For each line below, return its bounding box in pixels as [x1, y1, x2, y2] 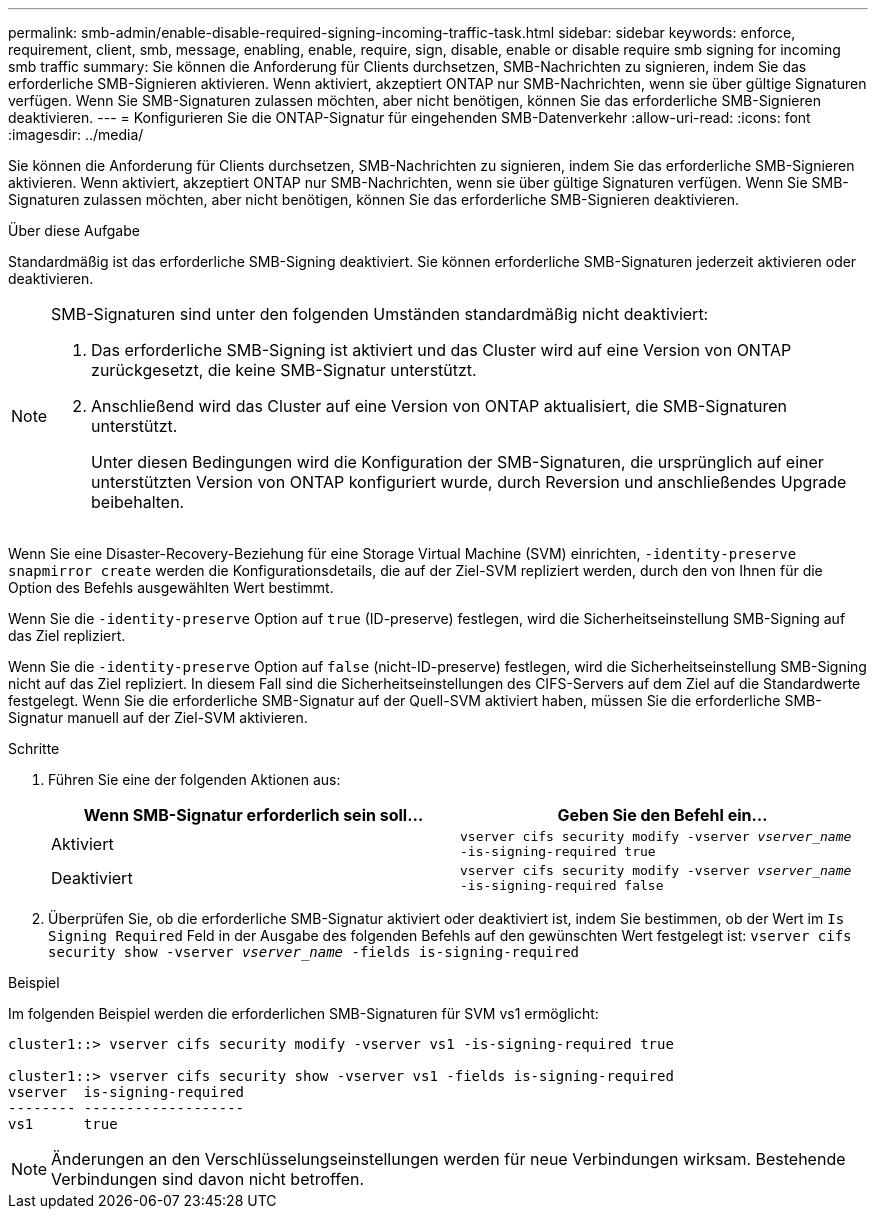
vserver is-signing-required [8, 1084, 245, 1100]
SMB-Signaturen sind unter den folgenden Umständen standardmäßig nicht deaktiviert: [51, 304, 709, 324]
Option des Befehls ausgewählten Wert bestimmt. [8, 579, 334, 596]
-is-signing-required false [460, 878, 664, 893]
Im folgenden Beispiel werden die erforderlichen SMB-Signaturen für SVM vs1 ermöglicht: [8, 1005, 599, 1022]
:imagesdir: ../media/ [8, 126, 144, 143]
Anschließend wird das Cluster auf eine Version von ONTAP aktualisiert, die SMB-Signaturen [91, 396, 787, 416]
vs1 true [8, 1116, 118, 1132]
